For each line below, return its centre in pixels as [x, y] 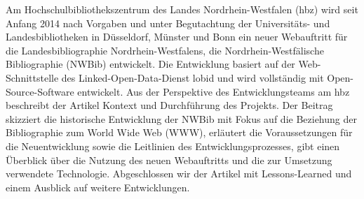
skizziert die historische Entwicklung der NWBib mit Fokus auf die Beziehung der [181, 118]
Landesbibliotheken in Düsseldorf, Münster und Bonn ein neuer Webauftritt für [177, 37]
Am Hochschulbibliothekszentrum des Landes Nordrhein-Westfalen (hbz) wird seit [182, 9]
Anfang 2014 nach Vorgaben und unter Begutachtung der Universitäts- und [168, 23]
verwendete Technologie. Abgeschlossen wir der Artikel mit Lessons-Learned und [179, 174]
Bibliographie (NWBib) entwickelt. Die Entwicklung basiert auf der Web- [163, 64]
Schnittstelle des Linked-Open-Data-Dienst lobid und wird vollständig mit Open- [180, 77]
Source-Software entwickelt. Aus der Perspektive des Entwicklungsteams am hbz [178, 91]
